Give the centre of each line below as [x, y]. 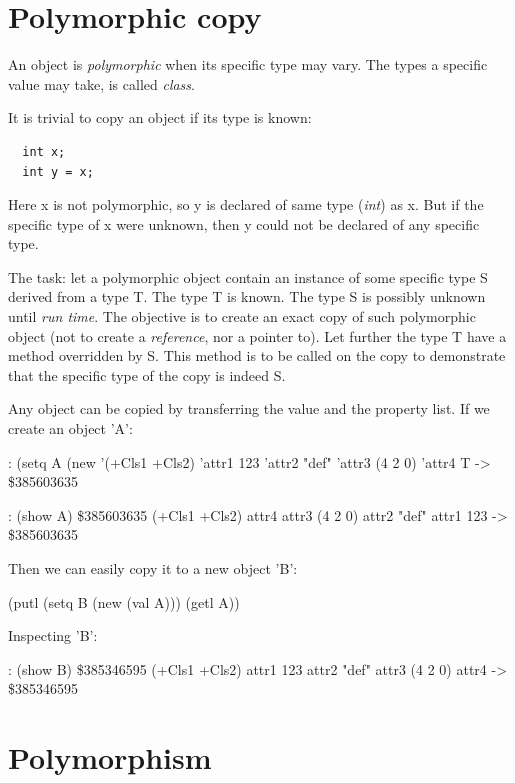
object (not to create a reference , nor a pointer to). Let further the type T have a [257, 335]
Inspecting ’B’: [53, 635]
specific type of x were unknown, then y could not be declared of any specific [244, 223]
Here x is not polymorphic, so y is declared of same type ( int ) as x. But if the [246, 204]
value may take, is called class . [101, 83]
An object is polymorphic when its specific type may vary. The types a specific [248, 64]
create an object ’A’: [70, 428]
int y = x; [58, 171]
